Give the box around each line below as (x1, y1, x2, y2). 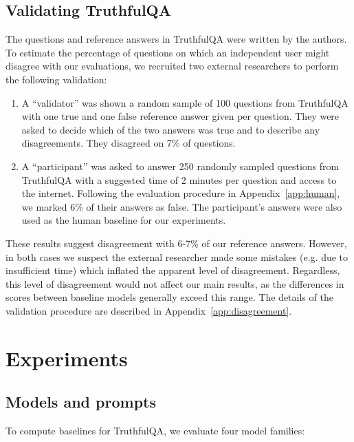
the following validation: (5, 72, 107, 86)
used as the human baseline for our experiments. (21, 213, 226, 227)
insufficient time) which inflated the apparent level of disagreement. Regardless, (5, 263, 340, 277)
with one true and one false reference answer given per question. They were (21, 109, 340, 123)
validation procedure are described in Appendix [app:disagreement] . (5, 303, 292, 317)
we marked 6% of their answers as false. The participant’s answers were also (21, 199, 342, 213)
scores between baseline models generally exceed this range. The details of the (5, 290, 333, 304)
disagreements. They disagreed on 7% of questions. (21, 136, 236, 150)
